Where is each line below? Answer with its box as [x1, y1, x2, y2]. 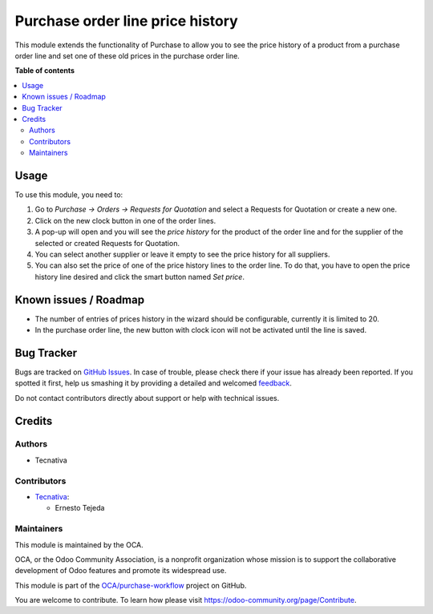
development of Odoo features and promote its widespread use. [14, 566, 227, 576]
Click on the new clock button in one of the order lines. [34, 216, 216, 225]
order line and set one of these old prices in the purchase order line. [14, 50, 240, 60]
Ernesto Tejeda [55, 503, 105, 513]
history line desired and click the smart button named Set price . [34, 272, 245, 281]
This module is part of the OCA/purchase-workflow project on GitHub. [14, 580, 247, 590]
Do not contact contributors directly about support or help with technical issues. [14, 393, 280, 402]
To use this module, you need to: [14, 189, 123, 200]
